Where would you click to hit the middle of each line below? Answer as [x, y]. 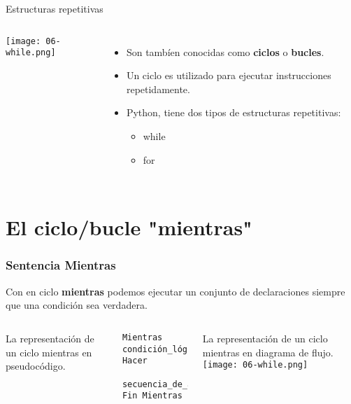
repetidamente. [158, 89]
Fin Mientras [152, 396]
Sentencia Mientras [61, 265]
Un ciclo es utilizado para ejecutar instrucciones [229, 75]
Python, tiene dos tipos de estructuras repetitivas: [234, 112]
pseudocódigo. [36, 366]
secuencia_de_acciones [175, 384]
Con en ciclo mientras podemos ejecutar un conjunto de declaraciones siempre [175, 291]
